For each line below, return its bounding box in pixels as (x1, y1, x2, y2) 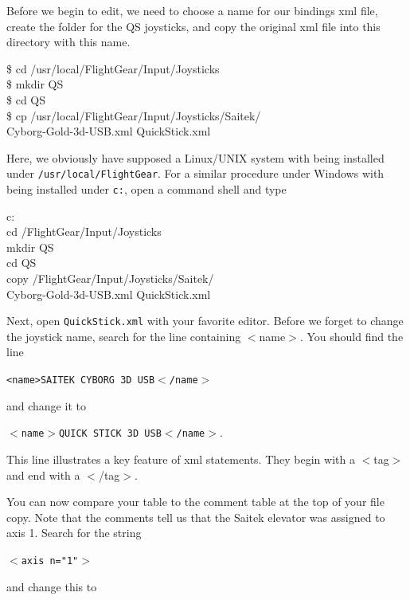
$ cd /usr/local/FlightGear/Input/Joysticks (6, 60, 220, 76)
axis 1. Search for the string (6, 524, 142, 541)
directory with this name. (6, 33, 131, 50)
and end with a (6, 466, 80, 483)
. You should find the (299, 327, 404, 344)
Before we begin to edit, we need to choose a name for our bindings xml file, (6, 2, 378, 18)
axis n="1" (21, 555, 79, 567)
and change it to (6, 397, 86, 414)
